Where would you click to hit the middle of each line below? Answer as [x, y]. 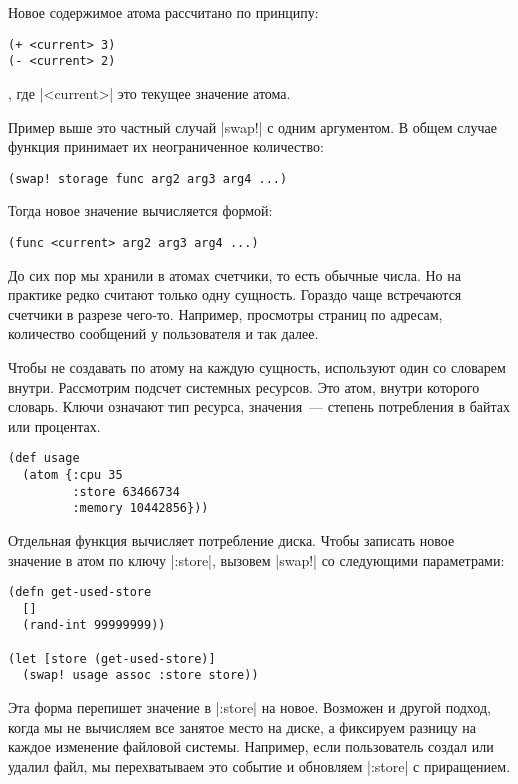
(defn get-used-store [80, 592]
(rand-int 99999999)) [94, 625]
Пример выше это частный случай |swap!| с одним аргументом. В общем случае [253, 126]
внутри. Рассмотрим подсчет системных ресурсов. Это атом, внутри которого [244, 386]
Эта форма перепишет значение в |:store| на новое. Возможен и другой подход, [249, 707]
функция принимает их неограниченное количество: [166, 146]
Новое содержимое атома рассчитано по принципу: [163, 12]
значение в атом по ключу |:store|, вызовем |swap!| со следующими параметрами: [256, 559]
